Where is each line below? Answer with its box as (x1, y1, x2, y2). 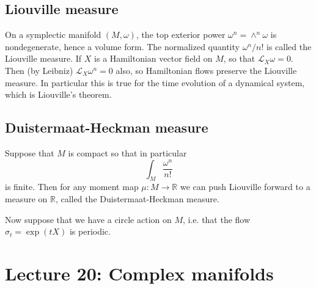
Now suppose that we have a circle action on (5, 213, 172, 225)
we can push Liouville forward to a (180, 180, 310, 193)
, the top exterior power (136, 28, 226, 41)
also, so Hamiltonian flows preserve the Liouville (116, 64, 297, 76)
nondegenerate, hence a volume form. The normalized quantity (5, 40, 240, 53)
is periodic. (69, 225, 111, 238)
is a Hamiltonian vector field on (94, 52, 213, 65)
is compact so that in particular (68, 146, 187, 159)
